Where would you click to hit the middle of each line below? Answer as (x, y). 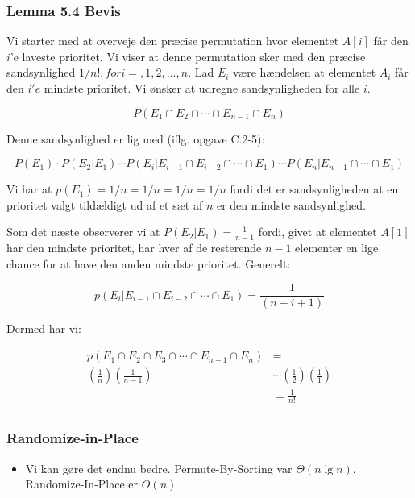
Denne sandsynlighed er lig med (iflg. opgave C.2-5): (136, 138)
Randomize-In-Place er (82, 484)
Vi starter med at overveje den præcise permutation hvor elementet (173, 41)
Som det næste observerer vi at (83, 232)
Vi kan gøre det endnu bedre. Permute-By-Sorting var (159, 468)
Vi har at (29, 189)
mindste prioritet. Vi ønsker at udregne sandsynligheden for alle (202, 88)
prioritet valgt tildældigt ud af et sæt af (105, 204)
